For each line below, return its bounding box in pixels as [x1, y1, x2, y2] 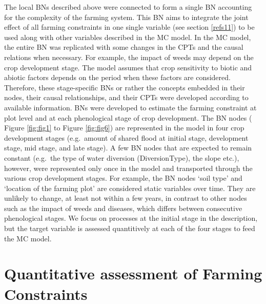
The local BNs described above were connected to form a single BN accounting [4, 2, 252, 12]
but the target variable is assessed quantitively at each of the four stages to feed [4, 223, 255, 234]
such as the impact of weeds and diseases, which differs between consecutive [4, 202, 242, 213]
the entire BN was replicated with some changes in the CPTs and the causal [4, 42, 243, 52]
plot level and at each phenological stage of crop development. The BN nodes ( [4, 112, 252, 123]
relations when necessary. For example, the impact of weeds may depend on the [4, 51, 254, 62]
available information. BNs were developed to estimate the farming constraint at [4, 102, 257, 112]
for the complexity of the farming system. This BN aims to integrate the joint [4, 11, 249, 22]
